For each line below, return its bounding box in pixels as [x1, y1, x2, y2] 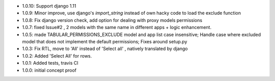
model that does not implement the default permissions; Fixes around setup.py [22, 38, 187, 44]
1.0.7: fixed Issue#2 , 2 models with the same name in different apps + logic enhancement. [22, 24, 211, 31]
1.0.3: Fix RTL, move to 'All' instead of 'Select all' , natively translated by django [22, 46, 188, 52]
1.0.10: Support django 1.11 [22, 3, 76, 9]
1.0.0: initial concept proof [22, 67, 77, 73]
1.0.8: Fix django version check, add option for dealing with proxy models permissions [22, 17, 203, 23]
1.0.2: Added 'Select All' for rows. [22, 52, 92, 59]
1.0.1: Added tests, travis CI [22, 60, 78, 66]
